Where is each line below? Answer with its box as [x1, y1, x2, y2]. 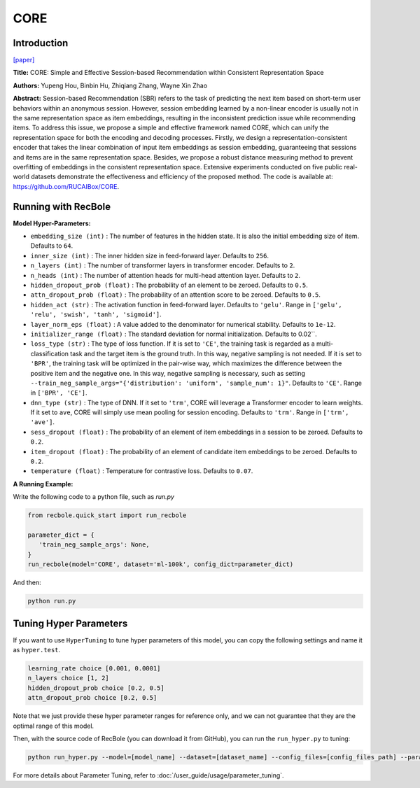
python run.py [27, 597, 76, 605]
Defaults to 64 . [30, 241, 73, 250]
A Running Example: [13, 479, 73, 488]
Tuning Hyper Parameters [13, 617, 128, 629]
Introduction [13, 37, 69, 49]
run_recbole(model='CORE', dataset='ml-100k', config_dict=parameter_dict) [27, 561, 294, 568]
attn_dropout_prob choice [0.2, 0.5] [27, 694, 157, 702]
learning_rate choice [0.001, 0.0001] [27, 664, 161, 672]
